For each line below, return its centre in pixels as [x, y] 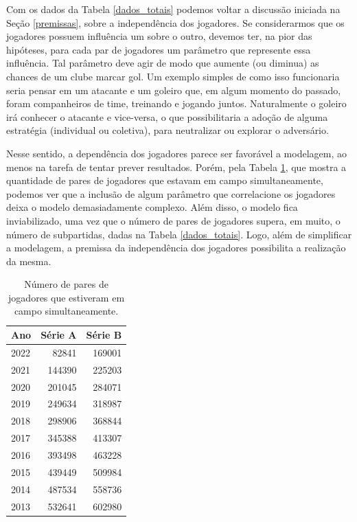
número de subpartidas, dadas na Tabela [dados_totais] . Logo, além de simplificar [179, 234]
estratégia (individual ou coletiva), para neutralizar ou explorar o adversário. [168, 130]
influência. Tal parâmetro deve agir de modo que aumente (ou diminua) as [163, 63]
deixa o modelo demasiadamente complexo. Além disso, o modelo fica [152, 207]
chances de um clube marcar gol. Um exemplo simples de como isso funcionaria [173, 76]
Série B [104, 335]
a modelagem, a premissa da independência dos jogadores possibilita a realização [176, 248]
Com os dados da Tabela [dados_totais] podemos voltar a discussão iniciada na [173, 9]
